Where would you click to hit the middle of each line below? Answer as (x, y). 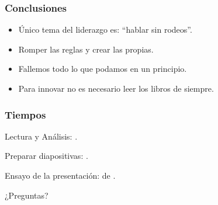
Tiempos (25, 114)
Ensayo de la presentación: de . (60, 175)
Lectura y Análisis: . (41, 136)
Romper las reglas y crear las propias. (86, 49)
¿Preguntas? (27, 195)
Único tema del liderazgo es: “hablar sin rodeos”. (105, 29)
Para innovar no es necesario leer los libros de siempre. (116, 88)
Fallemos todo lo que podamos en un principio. (103, 69)
